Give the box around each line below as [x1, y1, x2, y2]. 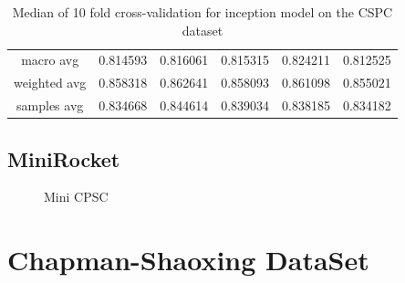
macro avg [21, 50, 79, 69]
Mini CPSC [44, 187, 109, 206]
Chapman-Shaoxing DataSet [7, 241, 369, 278]
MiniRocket [7, 144, 120, 173]
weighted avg [14, 73, 87, 92]
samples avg [16, 96, 84, 115]
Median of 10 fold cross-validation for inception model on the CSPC [12, 3, 393, 21]
